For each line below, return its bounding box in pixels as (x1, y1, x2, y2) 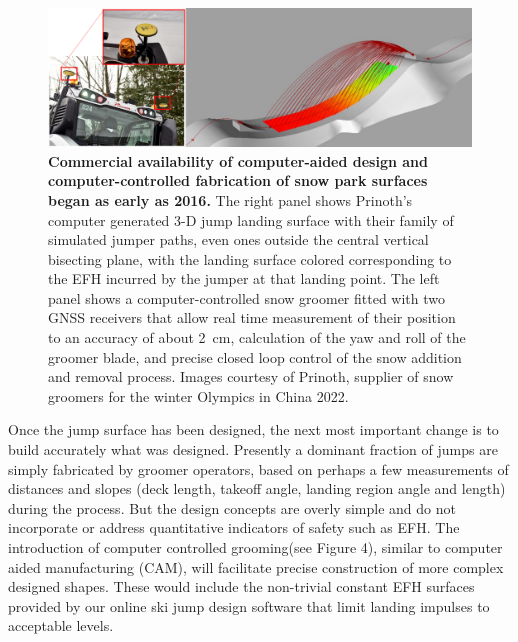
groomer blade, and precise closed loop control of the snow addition (48, 346, 462, 367)
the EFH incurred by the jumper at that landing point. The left (48, 268, 440, 289)
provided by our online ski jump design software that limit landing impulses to (8, 595, 490, 616)
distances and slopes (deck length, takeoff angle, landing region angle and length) (8, 478, 506, 499)
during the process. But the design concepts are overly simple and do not (8, 497, 456, 518)
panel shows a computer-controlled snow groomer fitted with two (48, 287, 446, 308)
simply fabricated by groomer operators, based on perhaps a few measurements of (8, 458, 509, 479)
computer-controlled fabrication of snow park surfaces (48, 170, 428, 191)
